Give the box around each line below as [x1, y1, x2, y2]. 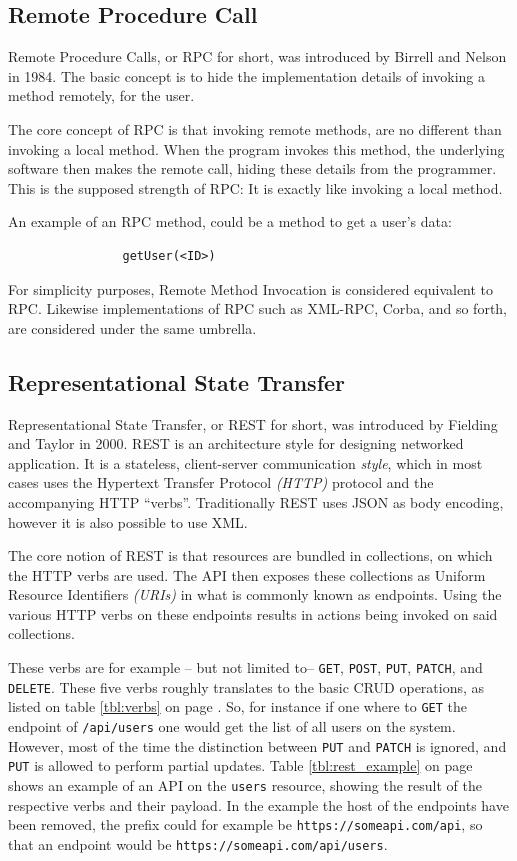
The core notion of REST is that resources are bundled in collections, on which [8, 545, 493, 566]
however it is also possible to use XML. [8, 511, 248, 532]
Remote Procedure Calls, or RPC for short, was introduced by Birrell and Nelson [8, 46, 507, 67]
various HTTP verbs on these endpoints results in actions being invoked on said [8, 603, 498, 624]
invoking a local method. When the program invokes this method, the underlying [8, 138, 505, 159]
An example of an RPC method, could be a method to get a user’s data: [8, 211, 452, 232]
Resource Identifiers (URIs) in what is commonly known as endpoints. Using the [8, 584, 502, 605]
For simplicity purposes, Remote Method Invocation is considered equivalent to [8, 278, 494, 299]
